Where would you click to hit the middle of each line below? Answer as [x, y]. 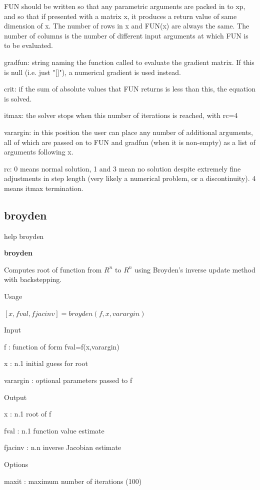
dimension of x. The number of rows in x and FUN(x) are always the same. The [127, 26]
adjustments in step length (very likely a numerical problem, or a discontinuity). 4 [130, 178]
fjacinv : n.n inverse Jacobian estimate [63, 447]
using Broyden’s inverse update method [195, 269]
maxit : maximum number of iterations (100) [73, 481]
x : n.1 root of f [28, 414]
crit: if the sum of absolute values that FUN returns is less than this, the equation [130, 89]
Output [15, 397]
